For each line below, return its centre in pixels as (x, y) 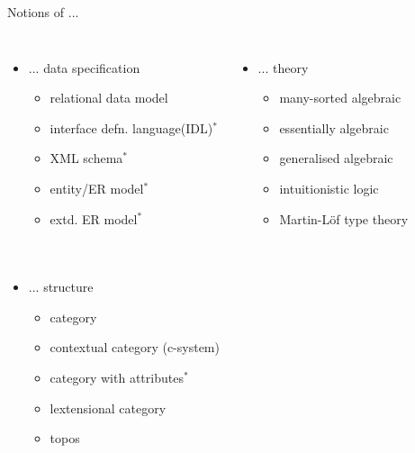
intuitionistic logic (329, 188)
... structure (61, 287)
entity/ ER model (97, 188)
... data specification (84, 67)
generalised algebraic (336, 158)
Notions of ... (43, 12)
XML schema (86, 158)
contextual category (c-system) (135, 347)
